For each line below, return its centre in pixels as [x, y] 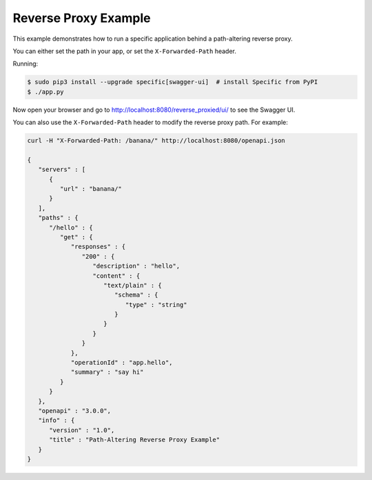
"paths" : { [58, 218]
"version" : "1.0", [82, 430]
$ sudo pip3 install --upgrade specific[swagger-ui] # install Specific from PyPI [173, 82]
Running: [25, 64]
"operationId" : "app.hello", [122, 363]
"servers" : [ [62, 170]
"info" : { [56, 420]
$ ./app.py [45, 92]
